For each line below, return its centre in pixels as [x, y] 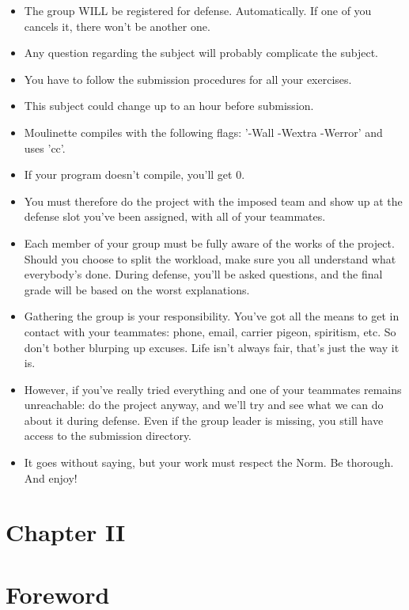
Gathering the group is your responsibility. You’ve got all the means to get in [212, 316]
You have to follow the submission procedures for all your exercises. [188, 79]
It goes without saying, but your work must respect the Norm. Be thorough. [209, 462]
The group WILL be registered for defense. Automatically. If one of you [198, 10]
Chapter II [66, 532]
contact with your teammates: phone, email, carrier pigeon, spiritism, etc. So [210, 331]
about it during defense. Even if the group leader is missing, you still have [204, 420]
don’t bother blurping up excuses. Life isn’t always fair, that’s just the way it [212, 347]
